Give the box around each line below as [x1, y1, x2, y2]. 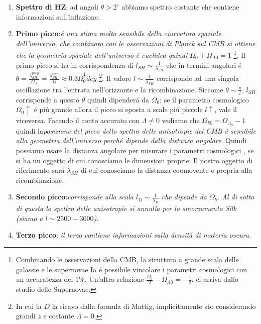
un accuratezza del [16, 274, 73, 284]
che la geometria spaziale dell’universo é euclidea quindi [16, 50, 188, 60]
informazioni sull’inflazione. [16, 11, 100, 22]
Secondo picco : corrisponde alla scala [16, 191, 134, 202]
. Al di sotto [217, 191, 254, 202]
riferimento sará [16, 165, 65, 175]
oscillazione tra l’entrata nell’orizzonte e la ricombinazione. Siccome [16, 84, 223, 94]
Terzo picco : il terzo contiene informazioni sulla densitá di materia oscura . [16, 230, 251, 240]
